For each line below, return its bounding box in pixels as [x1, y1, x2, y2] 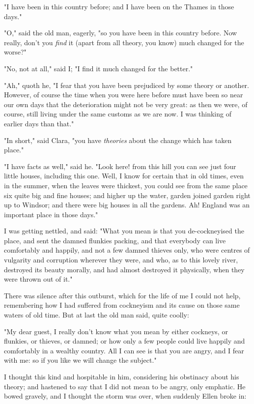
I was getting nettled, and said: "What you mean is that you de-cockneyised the [4, 226, 244, 236]
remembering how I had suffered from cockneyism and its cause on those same [4, 300, 240, 310]
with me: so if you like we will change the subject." [4, 355, 157, 365]
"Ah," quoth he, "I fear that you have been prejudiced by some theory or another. [4, 80, 249, 90]
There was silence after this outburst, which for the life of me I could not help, [4, 290, 241, 300]
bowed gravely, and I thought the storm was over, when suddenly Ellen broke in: [4, 391, 247, 401]
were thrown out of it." [4, 274, 73, 284]
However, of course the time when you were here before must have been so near [4, 89, 243, 100]
